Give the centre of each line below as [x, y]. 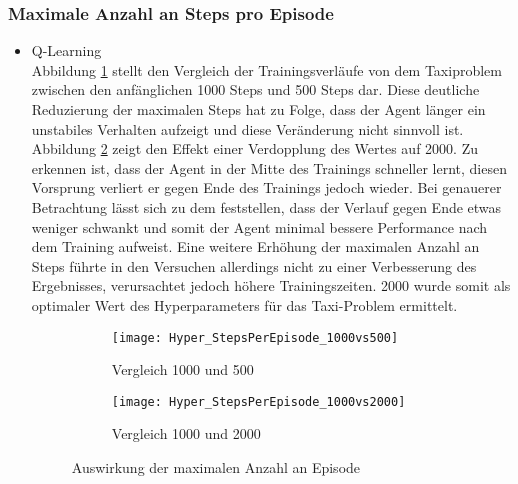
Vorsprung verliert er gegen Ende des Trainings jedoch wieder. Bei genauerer [266, 187]
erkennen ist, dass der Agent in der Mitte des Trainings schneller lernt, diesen [269, 167]
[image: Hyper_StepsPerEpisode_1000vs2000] [258, 401]
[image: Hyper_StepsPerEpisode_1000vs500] [255, 337]
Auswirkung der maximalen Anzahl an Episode [216, 467]
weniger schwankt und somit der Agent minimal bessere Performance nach [259, 226]
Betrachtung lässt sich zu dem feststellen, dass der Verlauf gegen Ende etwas [266, 206]
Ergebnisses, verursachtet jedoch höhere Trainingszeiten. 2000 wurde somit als [271, 285]
